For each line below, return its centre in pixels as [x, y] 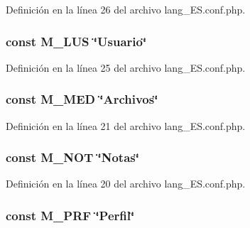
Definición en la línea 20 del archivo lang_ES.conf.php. [126, 184]
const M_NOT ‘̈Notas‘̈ [72, 157]
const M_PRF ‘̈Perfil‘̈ [70, 215]
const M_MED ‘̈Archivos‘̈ [82, 99]
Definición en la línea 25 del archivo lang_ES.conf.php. [126, 67]
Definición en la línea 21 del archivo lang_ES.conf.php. [126, 125]
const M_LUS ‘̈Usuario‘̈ [76, 41]
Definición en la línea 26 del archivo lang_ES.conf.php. [126, 9]
